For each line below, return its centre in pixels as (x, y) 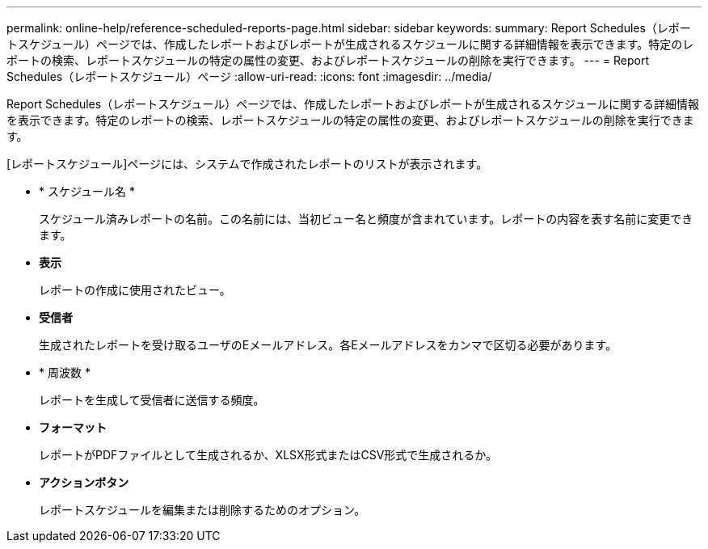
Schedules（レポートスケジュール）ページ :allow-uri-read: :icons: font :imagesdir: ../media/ (249, 76)
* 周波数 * (65, 372)
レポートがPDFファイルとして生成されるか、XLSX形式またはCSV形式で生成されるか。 (268, 455)
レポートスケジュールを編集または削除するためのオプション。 (202, 510)
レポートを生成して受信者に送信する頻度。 (152, 400)
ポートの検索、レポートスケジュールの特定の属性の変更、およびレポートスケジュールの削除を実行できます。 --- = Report (328, 60)
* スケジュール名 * (87, 191)
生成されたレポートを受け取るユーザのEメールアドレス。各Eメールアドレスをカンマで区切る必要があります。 (328, 345)
